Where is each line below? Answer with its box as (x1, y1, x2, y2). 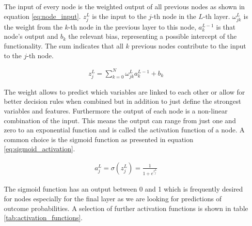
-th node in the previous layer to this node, (68, 21, 196, 32)
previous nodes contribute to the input (131, 40, 246, 50)
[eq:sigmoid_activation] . (4, 144, 75, 154)
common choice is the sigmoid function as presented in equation (4, 134, 193, 144)
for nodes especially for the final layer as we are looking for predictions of (4, 194, 221, 204)
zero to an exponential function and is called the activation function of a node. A (4, 125, 245, 135)
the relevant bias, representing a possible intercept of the (68, 31, 237, 41)
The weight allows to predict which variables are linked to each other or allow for (4, 86, 245, 97)
